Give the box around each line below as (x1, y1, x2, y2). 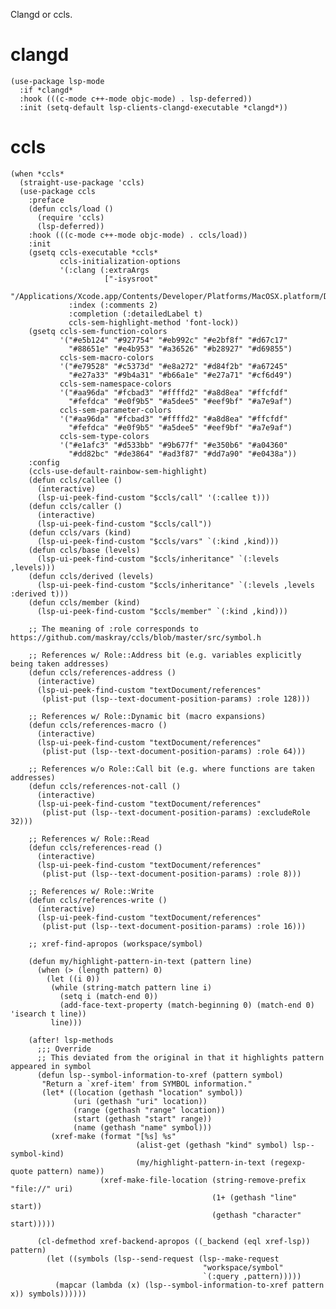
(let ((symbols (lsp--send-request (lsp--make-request (46, 1254, 280, 1264)
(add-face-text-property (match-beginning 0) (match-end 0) (59, 1000, 315, 1010)
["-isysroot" (104, 274, 159, 284)
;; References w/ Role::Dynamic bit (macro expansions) (28, 711, 267, 721)
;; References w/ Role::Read (28, 834, 150, 844)
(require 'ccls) (36, 212, 105, 223)
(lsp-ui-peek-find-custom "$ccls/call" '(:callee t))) (36, 492, 271, 503)
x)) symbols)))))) (10, 1289, 87, 1299)
